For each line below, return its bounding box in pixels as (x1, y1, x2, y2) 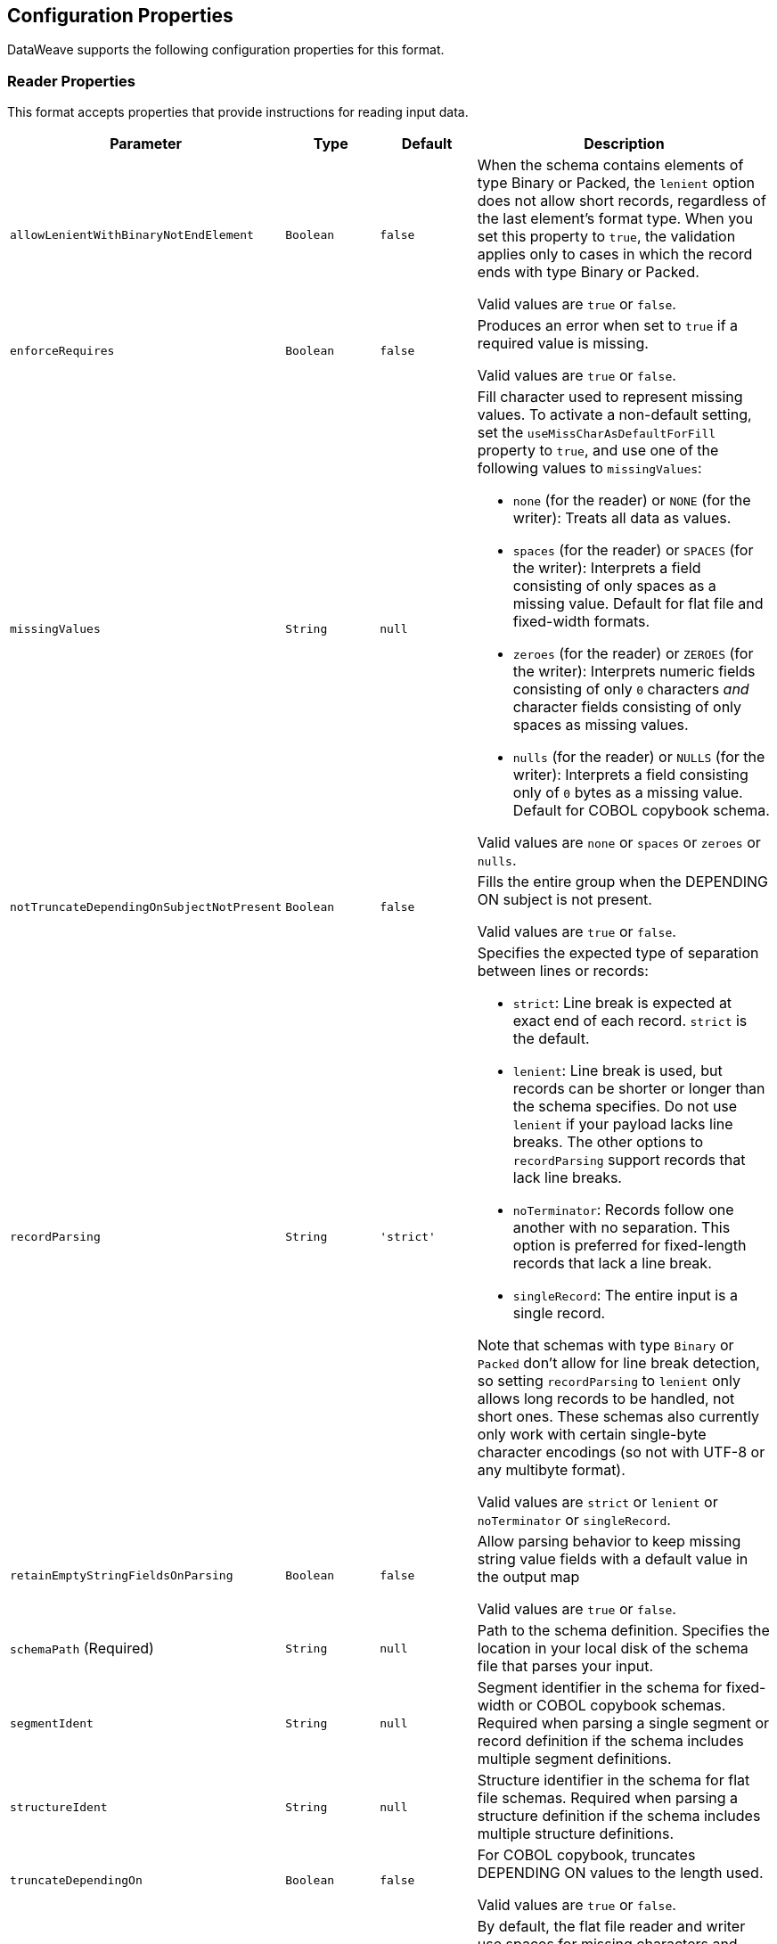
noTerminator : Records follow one (512, 1201, 734, 1219)
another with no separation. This (512, 1218, 731, 1237)
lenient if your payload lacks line (512, 1115, 733, 1134)
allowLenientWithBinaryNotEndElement (10, 227, 254, 242)
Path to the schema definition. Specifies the (477, 1621, 770, 1640)
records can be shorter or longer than (512, 1079, 765, 1098)
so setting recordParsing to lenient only (477, 1372, 740, 1390)
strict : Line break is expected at (512, 994, 732, 1013)
